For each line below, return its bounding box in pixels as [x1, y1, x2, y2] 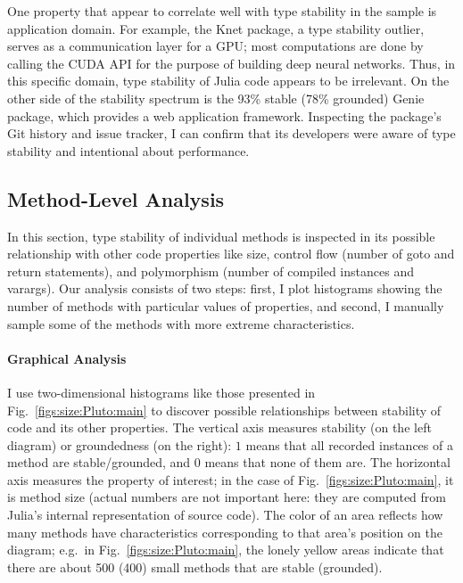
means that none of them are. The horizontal [204, 453, 451, 472]
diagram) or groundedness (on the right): [7, 435, 232, 454]
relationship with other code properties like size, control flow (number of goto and [7, 244, 455, 263]
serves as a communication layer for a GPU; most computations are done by [7, 37, 424, 55]
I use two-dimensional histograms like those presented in [7, 382, 316, 401]
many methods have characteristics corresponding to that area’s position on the [7, 522, 442, 541]
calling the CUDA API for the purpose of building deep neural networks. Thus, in [7, 53, 456, 72]
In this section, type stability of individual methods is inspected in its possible [7, 226, 435, 245]
